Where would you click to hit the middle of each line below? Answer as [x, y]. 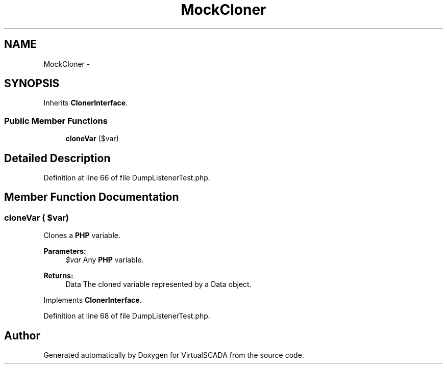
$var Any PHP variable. [105, 260]
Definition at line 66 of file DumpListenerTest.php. [127, 178]
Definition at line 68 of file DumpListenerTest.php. [127, 316]
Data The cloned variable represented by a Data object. [158, 284]
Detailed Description [57, 158]
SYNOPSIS [32, 84]
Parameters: [65, 251]
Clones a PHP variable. [82, 235]
